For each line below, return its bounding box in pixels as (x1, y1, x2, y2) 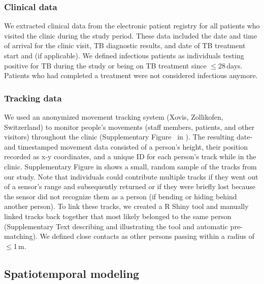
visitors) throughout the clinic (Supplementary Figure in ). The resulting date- (4, 131, 253, 142)
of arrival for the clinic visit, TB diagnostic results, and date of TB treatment (4, 40, 246, 51)
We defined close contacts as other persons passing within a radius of (40, 231, 255, 241)
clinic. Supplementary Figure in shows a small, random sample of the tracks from (4, 161, 257, 171)
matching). (4, 231, 38, 241)
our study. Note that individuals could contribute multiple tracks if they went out (4, 171, 258, 182)
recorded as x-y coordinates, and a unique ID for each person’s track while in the (4, 151, 256, 162)
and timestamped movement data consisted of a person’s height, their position (4, 141, 248, 152)
